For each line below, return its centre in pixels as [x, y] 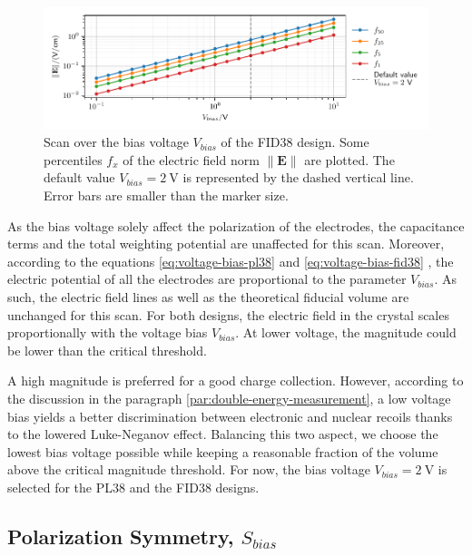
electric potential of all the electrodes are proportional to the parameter [207, 279]
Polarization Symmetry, [121, 536]
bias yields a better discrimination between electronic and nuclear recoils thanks [230, 416]
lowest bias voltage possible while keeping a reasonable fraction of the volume [223, 451]
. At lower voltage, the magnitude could [346, 332]
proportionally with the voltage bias [108, 332]
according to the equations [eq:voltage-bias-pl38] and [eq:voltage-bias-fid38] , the [231, 261]
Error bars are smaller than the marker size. [166, 195]
